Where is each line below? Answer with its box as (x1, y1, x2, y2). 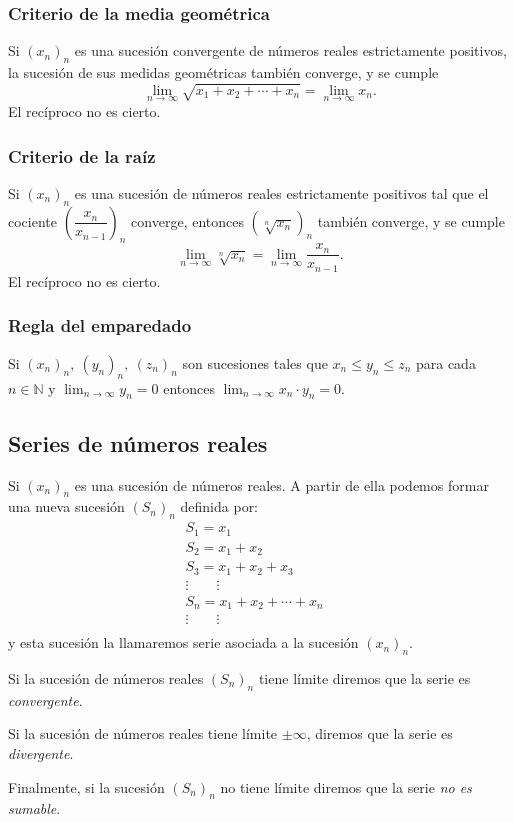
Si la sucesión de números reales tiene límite (8, 723, 278, 744)
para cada (415, 352, 476, 373)
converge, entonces (131, 210, 244, 231)
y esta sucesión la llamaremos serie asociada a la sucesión (8, 632, 359, 653)
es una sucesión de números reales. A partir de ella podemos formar (74, 474, 489, 495)
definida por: (180, 496, 259, 517)
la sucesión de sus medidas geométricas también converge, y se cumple (8, 62, 439, 83)
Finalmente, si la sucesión (8, 776, 165, 797)
